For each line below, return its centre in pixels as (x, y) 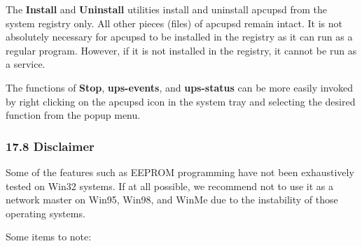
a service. (26, 64)
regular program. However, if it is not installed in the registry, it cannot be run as (181, 50)
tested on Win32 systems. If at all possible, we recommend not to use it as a (170, 186)
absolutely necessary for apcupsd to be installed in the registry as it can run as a (179, 37)
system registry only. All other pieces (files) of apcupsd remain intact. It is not (174, 23)
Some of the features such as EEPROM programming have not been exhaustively (180, 172)
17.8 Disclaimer (50, 146)
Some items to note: (49, 237)
